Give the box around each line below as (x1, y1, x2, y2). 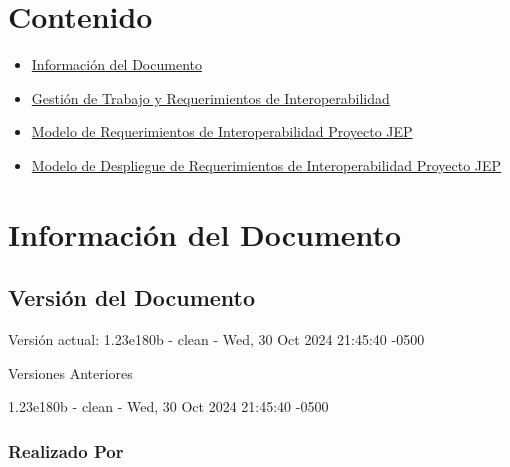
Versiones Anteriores (8, 362, 133, 383)
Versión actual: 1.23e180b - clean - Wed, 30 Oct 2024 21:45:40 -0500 (8, 329, 425, 350)
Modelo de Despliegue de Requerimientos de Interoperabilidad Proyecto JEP (31, 154, 502, 175)
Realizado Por (8, 438, 124, 463)
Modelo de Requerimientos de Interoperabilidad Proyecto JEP (31, 121, 413, 142)
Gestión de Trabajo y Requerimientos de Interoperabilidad (31, 87, 390, 108)
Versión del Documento (8, 282, 256, 313)
